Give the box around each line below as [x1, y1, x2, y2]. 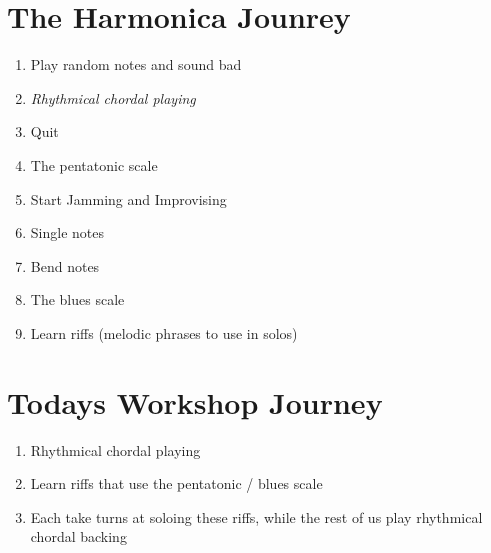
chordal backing [30, 526, 127, 547]
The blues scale [30, 289, 125, 310]
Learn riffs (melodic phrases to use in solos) [30, 322, 298, 343]
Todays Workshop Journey [7, 381, 383, 422]
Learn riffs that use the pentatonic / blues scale [30, 473, 323, 494]
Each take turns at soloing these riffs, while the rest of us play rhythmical [30, 506, 483, 527]
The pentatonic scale [30, 154, 158, 175]
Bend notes [30, 255, 100, 276]
